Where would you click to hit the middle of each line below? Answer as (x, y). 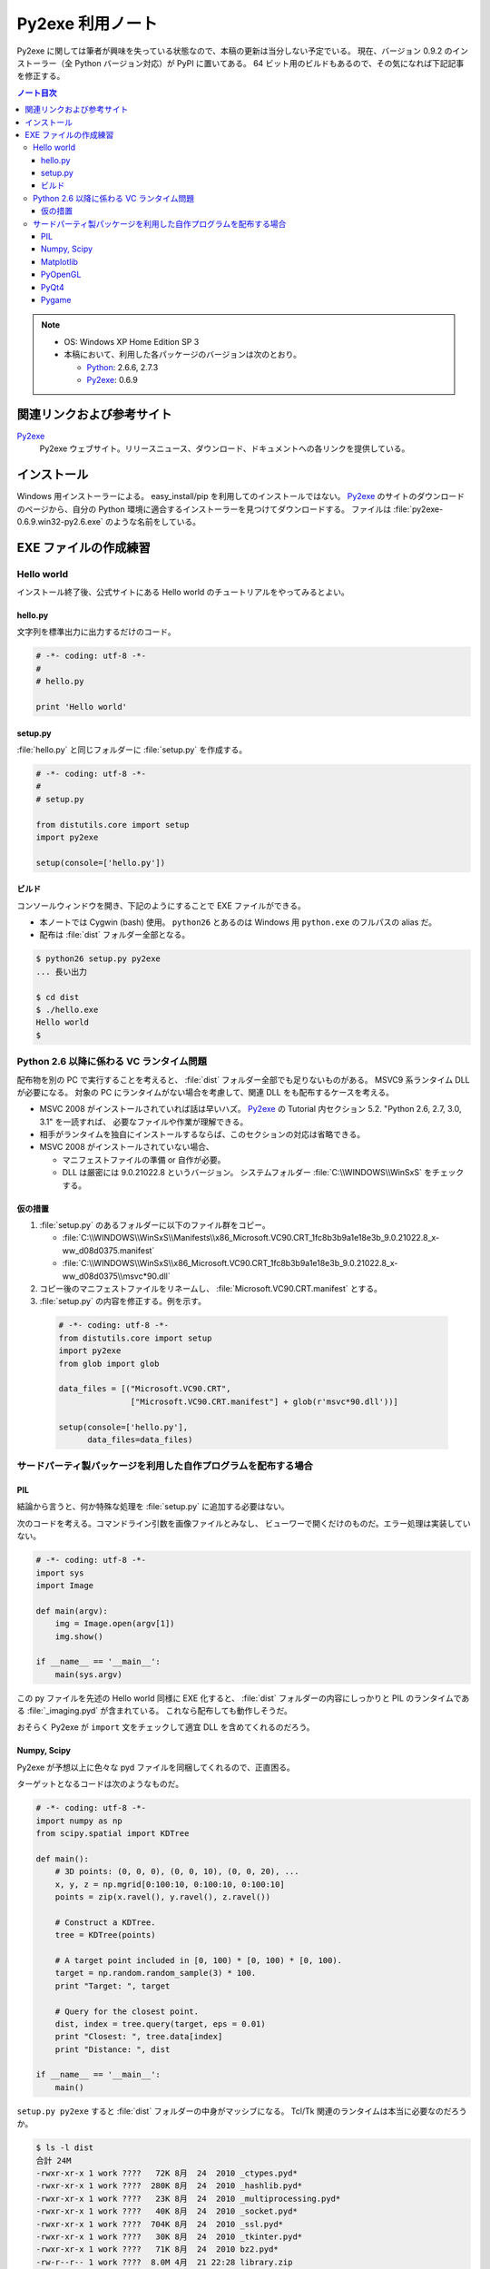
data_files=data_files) (140, 1439)
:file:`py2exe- (418, 509)
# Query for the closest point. (127, 2011)
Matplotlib (60, 261)
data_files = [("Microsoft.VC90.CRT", (145, 1389)
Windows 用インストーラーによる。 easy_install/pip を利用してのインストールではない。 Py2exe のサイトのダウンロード (241, 496)
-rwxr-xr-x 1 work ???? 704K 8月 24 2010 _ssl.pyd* (160, 2224)
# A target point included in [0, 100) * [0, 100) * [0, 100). (199, 1960)
